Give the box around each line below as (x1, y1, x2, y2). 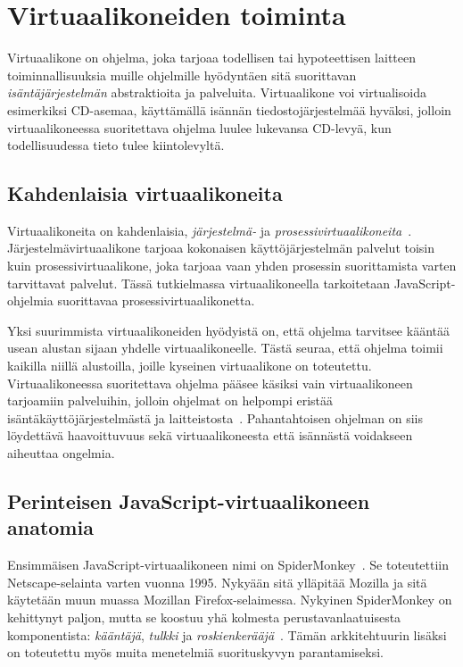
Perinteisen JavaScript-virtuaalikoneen (7, 488, 370, 514)
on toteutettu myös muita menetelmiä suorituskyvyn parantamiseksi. (7, 643, 384, 662)
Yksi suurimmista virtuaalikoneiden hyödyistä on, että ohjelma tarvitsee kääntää (7, 321, 450, 339)
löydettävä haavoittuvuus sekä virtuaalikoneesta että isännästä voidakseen (7, 426, 413, 445)
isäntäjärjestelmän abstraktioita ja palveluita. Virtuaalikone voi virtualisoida (7, 83, 426, 102)
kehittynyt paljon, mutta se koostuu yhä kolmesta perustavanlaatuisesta (7, 607, 401, 626)
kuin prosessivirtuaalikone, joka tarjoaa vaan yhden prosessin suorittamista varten (7, 256, 457, 275)
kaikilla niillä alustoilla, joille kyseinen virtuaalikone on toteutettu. (7, 356, 372, 375)
